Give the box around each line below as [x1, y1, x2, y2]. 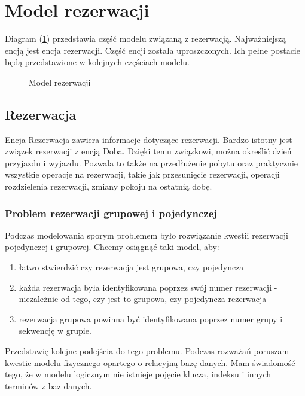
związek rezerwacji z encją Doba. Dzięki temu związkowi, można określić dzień [5, 145, 292, 157]
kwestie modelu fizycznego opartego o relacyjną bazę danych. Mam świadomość [5, 356, 295, 368]
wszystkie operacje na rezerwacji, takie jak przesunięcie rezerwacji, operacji [5, 168, 280, 181]
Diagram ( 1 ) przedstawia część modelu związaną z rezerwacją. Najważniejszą [5, 32, 286, 45]
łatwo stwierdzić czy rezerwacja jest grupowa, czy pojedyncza [19, 261, 244, 273]
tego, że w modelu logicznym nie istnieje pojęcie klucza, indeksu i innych [5, 368, 272, 380]
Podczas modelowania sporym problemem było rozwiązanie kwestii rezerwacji [5, 229, 288, 241]
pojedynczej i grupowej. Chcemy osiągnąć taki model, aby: [5, 240, 219, 253]
